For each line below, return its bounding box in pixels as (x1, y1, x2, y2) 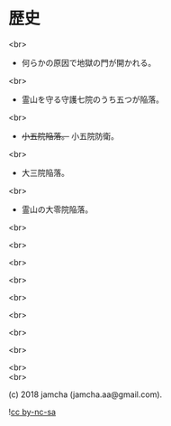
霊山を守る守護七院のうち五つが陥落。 (21, 94, 164, 105)
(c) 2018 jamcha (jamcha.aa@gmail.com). (8, 389, 163, 400)
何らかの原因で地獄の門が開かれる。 (21, 57, 157, 68)
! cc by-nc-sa (8, 406, 56, 417)
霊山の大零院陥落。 (21, 204, 94, 215)
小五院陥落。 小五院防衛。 (21, 130, 119, 141)
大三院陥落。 (21, 167, 69, 178)
